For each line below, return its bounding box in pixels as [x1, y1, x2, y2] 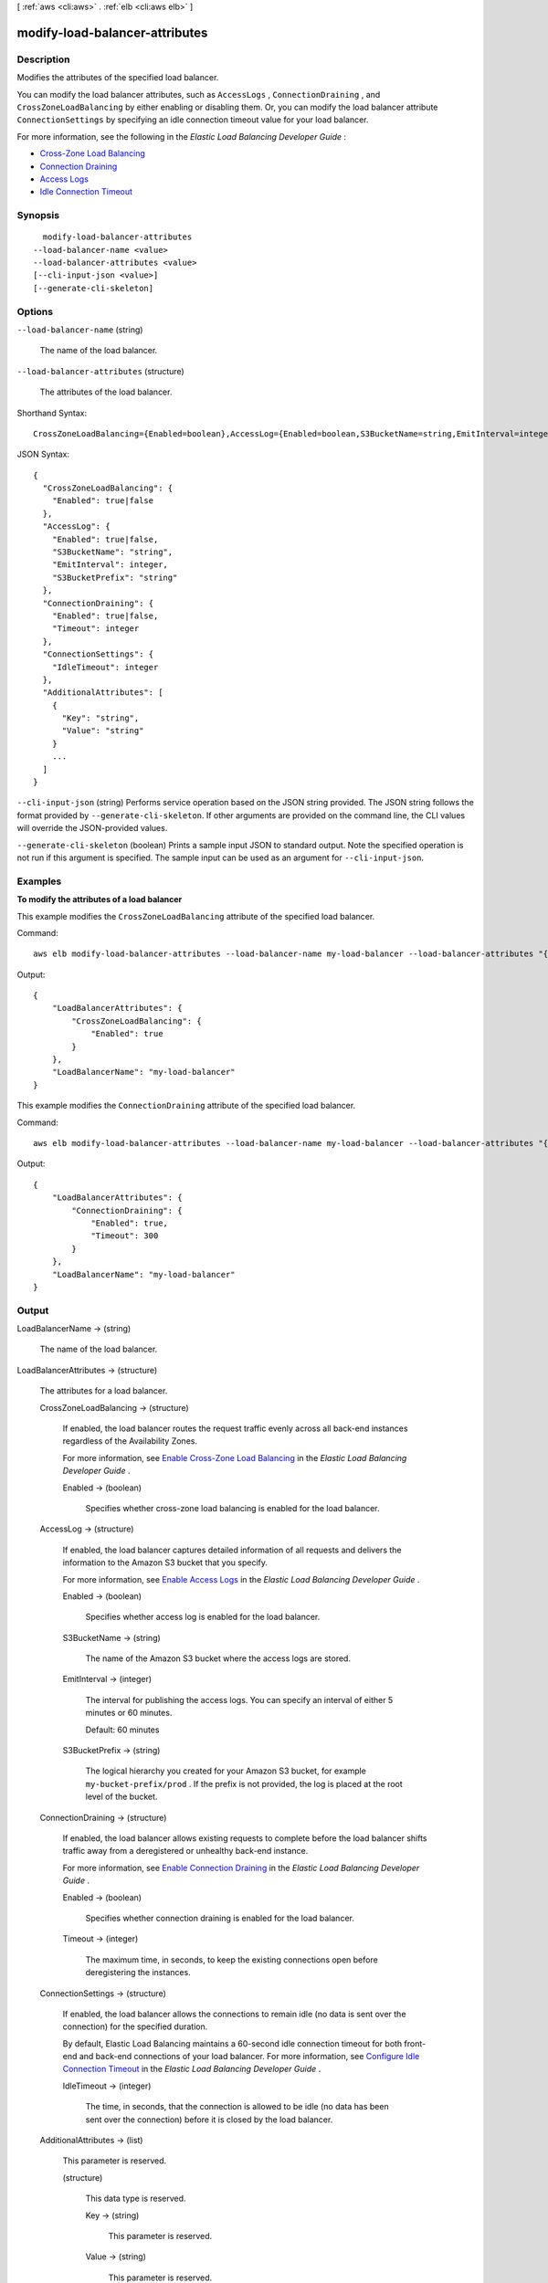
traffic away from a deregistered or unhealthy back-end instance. [62, 1846, 309, 1857]
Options [16, 305, 54, 318]
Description [16, 53, 70, 66]
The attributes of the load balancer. [39, 386, 173, 397]
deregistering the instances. [85, 1967, 191, 1978]
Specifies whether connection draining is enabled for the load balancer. [85, 1912, 355, 1923]
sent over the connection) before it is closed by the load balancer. [85, 2114, 333, 2125]
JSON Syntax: [16, 448, 70, 460]
